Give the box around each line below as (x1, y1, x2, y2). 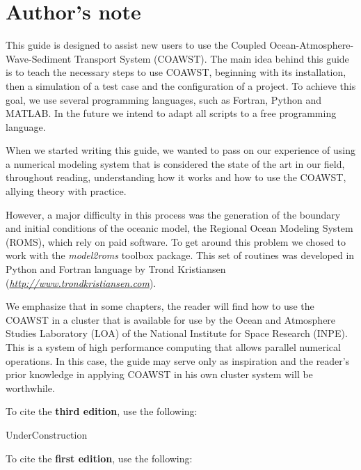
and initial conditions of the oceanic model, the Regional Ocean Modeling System (6, 221, 353, 235)
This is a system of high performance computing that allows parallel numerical (6, 340, 341, 354)
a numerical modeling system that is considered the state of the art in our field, (6, 156, 345, 171)
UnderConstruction (6, 427, 88, 441)
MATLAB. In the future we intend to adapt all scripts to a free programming (6, 106, 337, 120)
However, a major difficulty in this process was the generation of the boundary (6, 207, 341, 221)
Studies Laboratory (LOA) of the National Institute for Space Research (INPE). (6, 326, 348, 340)
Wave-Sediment (6, 51, 72, 65)
